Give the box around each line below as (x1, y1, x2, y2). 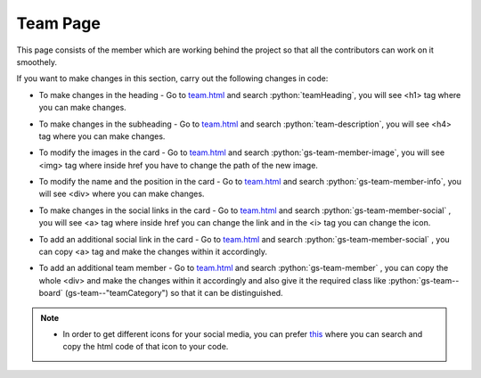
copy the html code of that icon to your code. (62, 341, 229, 352)
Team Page (16, 13, 102, 33)
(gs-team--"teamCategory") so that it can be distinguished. (65, 288, 284, 299)
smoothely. (16, 56, 58, 67)
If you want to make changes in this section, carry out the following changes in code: (16, 73, 329, 84)
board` (38, 288, 64, 299)
